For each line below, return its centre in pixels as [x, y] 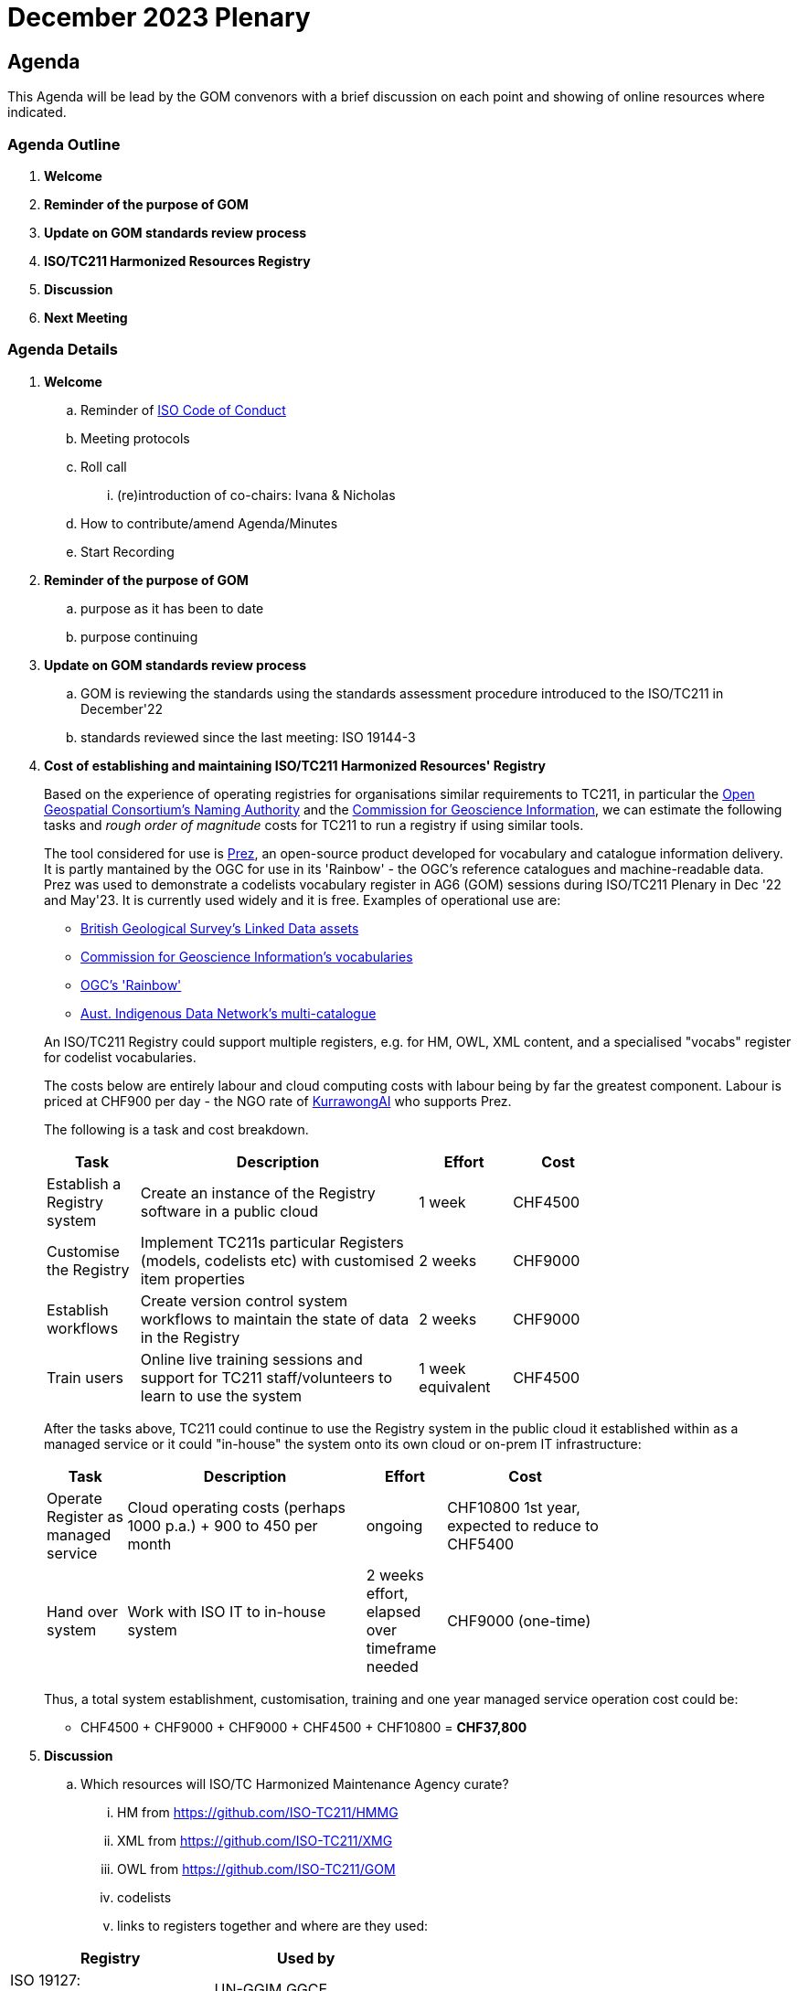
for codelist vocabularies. [120, 1057]
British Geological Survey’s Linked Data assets [220, 928]
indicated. [37, 112]
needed [392, 1666]
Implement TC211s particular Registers [272, 1242]
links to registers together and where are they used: [273, 1925]
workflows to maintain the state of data [275, 1319]
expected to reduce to [523, 1525]
